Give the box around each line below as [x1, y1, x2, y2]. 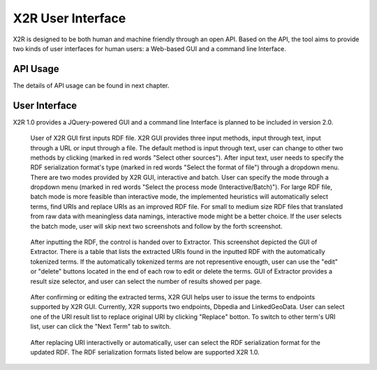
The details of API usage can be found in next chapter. [13, 81, 170, 90]
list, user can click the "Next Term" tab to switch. [30, 322, 171, 331]
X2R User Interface [13, 10, 126, 26]
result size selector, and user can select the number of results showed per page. [30, 277, 262, 285]
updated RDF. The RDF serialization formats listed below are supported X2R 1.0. [30, 348, 260, 356]
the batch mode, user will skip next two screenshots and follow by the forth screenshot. [30, 222, 283, 230]
